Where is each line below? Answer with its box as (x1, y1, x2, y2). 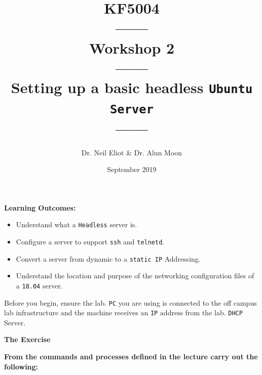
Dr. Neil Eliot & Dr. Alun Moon (81, 147, 182, 157)
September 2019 (107, 164, 157, 175)
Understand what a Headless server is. (16, 219, 137, 230)
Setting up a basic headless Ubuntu (11, 76, 253, 97)
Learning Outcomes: (4, 202, 76, 213)
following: (4, 361, 39, 371)
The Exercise (4, 334, 51, 345)
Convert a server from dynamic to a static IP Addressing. (16, 253, 201, 264)
